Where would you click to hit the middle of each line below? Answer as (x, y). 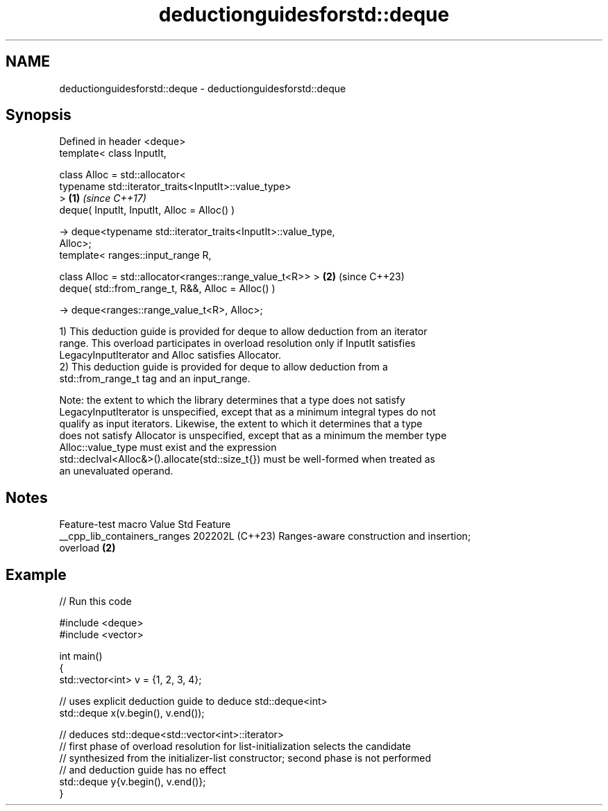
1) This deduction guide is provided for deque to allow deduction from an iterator (243, 332)
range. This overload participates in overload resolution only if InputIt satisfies (237, 343)
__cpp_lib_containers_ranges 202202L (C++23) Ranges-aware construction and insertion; (265, 536)
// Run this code (95, 601)
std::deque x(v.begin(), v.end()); (132, 713)
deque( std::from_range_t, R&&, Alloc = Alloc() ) (167, 289)
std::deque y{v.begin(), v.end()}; (133, 782)
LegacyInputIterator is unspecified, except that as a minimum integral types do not (247, 412)
